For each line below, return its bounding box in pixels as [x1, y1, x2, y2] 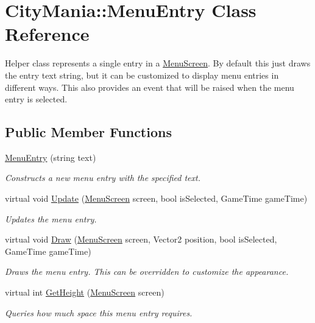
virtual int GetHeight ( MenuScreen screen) [5, 286, 165, 299]
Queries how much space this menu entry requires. [5, 306, 193, 319]
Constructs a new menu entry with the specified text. [5, 171, 201, 184]
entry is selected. [5, 93, 68, 105]
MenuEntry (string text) [5, 151, 96, 163]
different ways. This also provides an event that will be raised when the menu [5, 80, 294, 93]
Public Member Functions [5, 122, 172, 141]
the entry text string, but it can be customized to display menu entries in [5, 68, 279, 81]
